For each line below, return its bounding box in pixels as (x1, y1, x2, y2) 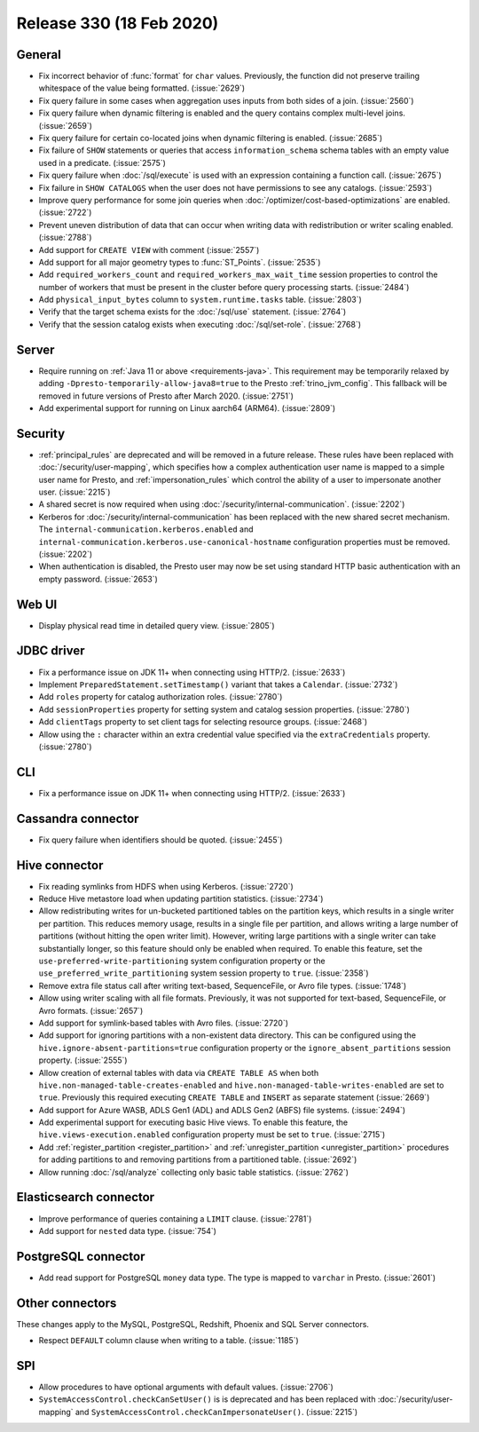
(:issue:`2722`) (38, 207, 92, 218)
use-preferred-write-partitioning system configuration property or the (38, 955, 326, 966)
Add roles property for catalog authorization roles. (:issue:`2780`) (38, 692, 283, 702)
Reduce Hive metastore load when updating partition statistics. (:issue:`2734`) (38, 893, 324, 905)
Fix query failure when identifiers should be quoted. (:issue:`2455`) (38, 835, 283, 845)
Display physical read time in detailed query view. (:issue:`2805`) (38, 620, 275, 630)
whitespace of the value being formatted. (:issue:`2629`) (38, 83, 246, 93)
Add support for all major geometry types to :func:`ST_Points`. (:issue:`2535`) (38, 257, 321, 267)
